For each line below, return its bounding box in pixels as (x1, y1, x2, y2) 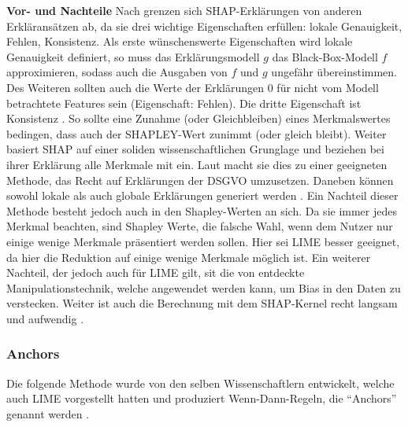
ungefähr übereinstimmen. (271, 64, 397, 80)
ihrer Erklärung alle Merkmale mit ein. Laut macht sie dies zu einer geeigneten (6, 156, 388, 172)
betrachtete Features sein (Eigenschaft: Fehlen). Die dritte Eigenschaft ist (6, 94, 362, 111)
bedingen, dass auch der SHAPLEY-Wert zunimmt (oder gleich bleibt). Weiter (6, 125, 387, 142)
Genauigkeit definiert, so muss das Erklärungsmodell (6, 48, 260, 64)
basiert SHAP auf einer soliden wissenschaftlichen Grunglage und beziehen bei (6, 141, 384, 157)
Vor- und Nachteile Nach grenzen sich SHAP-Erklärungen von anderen (6, 2, 362, 18)
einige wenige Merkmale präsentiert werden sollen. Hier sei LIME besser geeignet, (6, 233, 400, 249)
